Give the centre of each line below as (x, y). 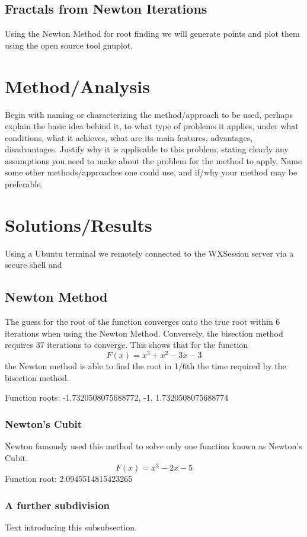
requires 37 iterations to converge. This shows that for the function (127, 345)
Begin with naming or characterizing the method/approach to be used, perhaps (149, 114)
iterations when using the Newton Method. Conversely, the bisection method (144, 333)
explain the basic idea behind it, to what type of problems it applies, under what (152, 126)
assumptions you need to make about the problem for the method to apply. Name (153, 160)
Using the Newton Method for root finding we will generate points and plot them (152, 33)
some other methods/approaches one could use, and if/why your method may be (151, 172)
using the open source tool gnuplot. (69, 45)
